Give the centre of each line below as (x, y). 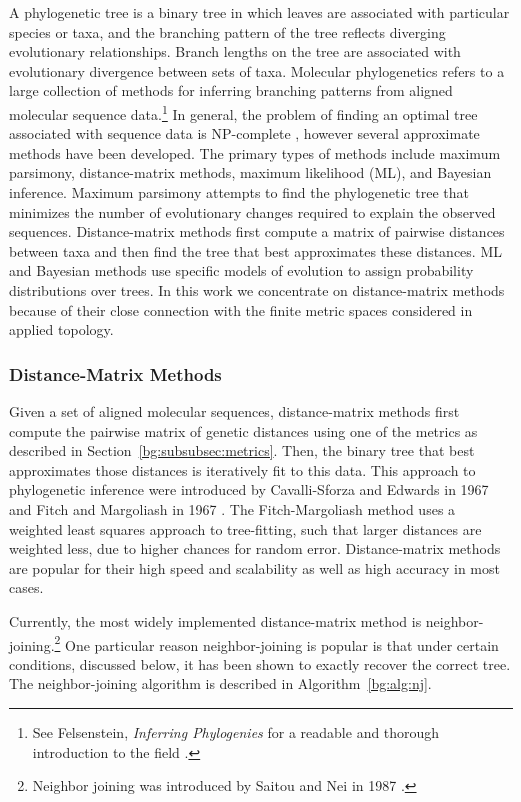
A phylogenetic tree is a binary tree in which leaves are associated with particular (259, 12)
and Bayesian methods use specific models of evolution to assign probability (241, 270)
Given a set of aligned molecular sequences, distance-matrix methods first (234, 410)
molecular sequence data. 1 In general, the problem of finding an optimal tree (243, 112)
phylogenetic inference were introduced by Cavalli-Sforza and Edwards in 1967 (249, 489)
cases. (26, 587)
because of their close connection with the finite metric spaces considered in (241, 309)
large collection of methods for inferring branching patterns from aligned (231, 90)
